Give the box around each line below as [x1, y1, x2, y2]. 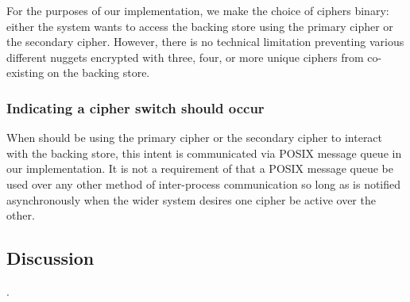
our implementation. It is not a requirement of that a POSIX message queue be [6, 160, 394, 177]
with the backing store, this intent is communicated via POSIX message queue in [6, 144, 402, 161]
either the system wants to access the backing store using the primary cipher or [6, 17, 393, 34]
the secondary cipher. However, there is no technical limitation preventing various [6, 33, 404, 50]
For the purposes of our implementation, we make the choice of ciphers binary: [6, 2, 389, 18]
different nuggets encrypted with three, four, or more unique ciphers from [6, 48, 364, 65]
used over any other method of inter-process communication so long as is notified [6, 175, 401, 192]
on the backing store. [47, 64, 150, 81]
